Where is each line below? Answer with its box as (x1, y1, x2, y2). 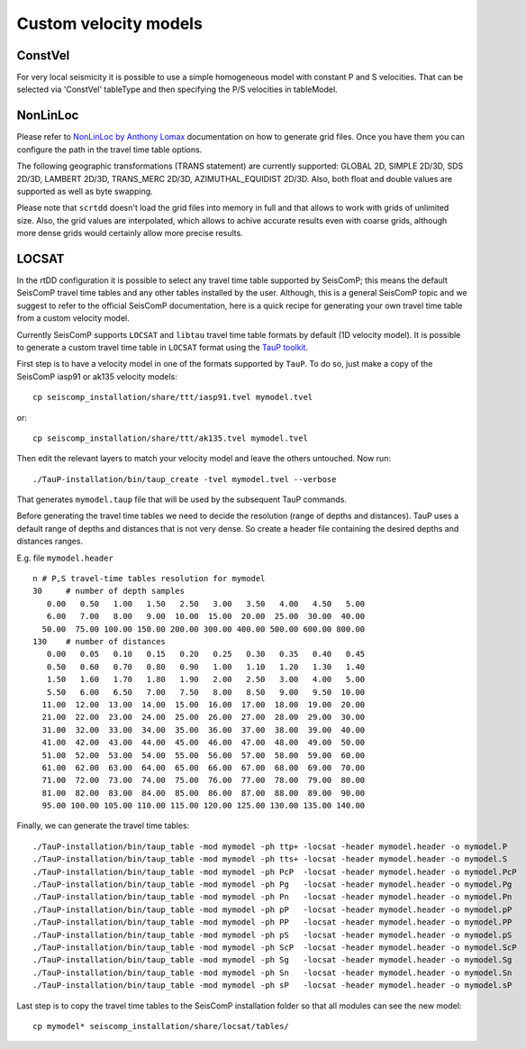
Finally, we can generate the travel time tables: (16, 820, 190, 831)
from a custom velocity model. (16, 313, 130, 324)
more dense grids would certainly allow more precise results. (16, 228, 243, 239)
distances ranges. (16, 536, 84, 547)
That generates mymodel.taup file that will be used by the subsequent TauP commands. (16, 494, 347, 505)
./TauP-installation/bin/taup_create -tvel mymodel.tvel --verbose (32, 474, 337, 484)
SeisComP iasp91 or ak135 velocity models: (16, 370, 177, 382)
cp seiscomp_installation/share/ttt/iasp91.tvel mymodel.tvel (32, 392, 313, 403)
